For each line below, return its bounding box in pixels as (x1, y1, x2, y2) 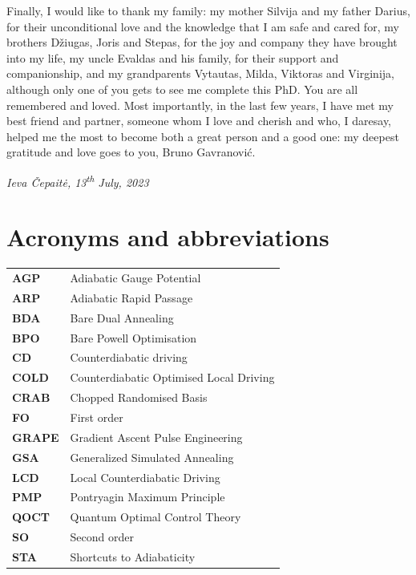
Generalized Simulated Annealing (70, 448, 234, 465)
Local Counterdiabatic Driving (70, 468, 220, 485)
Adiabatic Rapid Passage (70, 289, 193, 306)
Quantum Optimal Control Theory (70, 508, 241, 525)
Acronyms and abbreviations (6, 221, 329, 253)
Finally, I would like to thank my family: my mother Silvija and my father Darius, (6, 2, 410, 18)
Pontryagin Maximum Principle (70, 488, 225, 505)
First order (70, 408, 123, 425)
